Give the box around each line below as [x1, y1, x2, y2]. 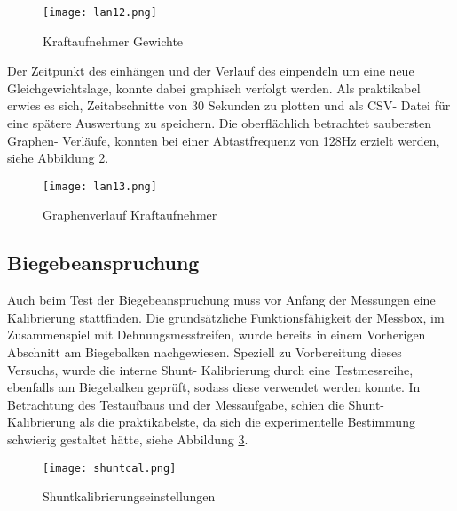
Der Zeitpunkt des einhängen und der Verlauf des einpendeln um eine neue [7, 61, 414, 80]
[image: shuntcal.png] [43, 461, 177, 475]
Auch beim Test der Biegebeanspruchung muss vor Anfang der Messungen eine [7, 291, 436, 309]
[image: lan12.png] [43, 6, 157, 19]
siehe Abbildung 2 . [7, 148, 109, 167]
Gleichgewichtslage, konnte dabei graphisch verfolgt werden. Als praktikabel [7, 78, 421, 97]
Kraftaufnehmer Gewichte [43, 31, 184, 50]
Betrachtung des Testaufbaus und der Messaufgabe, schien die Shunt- [7, 395, 385, 413]
